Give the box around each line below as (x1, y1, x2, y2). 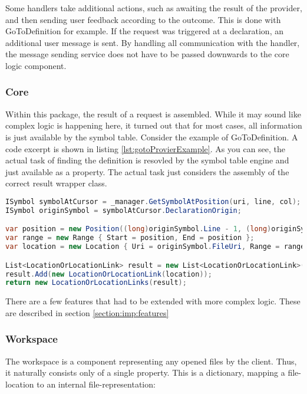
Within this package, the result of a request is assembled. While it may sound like (5, 107, 301, 120)
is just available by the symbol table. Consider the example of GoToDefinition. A (5, 130, 298, 143)
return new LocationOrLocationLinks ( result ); (5, 278, 187, 287)
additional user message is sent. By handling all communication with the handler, (5, 36, 300, 48)
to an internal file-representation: (37, 377, 156, 390)
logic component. (5, 59, 67, 71)
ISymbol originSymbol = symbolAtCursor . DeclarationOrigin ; (5, 206, 242, 215)
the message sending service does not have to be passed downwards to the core (5, 48, 289, 60)
